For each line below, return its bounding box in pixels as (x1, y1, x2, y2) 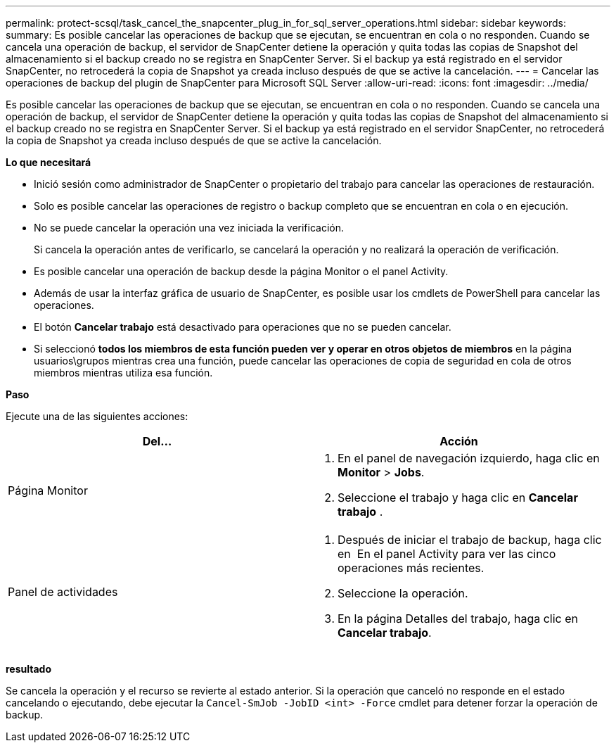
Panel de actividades (8, 585, 118, 599)
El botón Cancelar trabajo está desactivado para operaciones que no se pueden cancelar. (34, 321, 451, 333)
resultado (6, 663, 51, 675)
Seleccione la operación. (338, 586, 468, 600)
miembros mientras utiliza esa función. (34, 367, 213, 379)
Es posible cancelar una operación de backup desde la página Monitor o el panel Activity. (34, 265, 449, 277)
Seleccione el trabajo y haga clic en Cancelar (338, 490, 578, 505)
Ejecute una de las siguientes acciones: (6, 410, 188, 422)
